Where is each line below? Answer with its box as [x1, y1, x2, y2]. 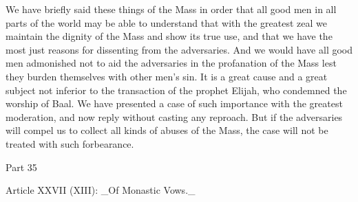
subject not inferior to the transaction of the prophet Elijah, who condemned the [6, 82, 347, 97]
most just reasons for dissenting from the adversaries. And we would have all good [6, 42, 353, 56]
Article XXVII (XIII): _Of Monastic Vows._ [6, 183, 196, 197]
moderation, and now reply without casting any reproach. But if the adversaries [6, 109, 343, 124]
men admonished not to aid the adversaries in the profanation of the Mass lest [6, 56, 337, 70]
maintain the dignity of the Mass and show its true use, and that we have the [6, 29, 333, 43]
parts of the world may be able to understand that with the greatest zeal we [6, 15, 328, 30]
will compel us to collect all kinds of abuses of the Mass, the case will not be [6, 123, 328, 137]
